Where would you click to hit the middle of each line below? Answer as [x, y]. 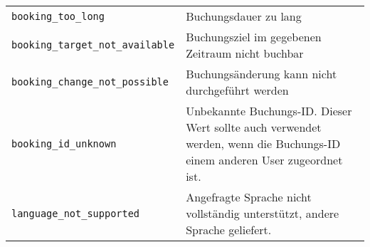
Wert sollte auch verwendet [254, 127]
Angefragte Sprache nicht [249, 197]
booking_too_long [58, 16]
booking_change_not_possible [90, 82]
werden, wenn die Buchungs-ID [263, 143]
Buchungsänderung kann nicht [261, 74]
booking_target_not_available [93, 45]
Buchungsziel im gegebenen [254, 37]
